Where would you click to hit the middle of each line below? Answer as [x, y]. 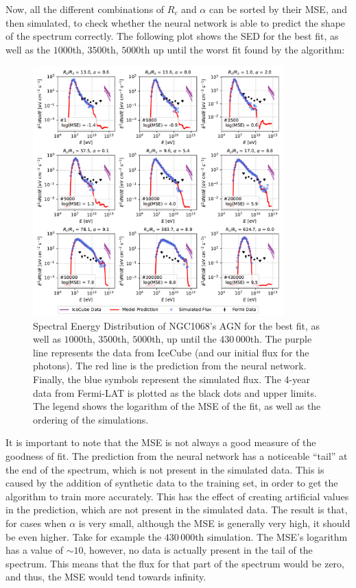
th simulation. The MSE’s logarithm [271, 536]
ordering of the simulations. [91, 419]
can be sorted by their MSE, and [278, 9]
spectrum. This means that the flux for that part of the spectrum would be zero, [175, 563]
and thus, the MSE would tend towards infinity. [106, 577]
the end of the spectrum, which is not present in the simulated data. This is [165, 469]
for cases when [36, 523]
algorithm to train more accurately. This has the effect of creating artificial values [177, 496]
